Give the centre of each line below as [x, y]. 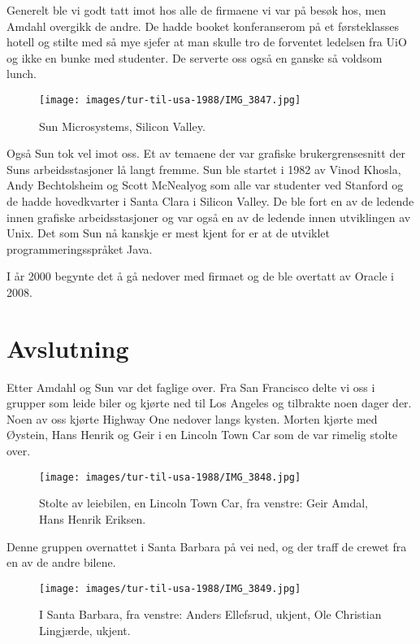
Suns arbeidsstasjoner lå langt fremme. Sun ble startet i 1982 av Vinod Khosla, [204, 169]
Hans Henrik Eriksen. [93, 518]
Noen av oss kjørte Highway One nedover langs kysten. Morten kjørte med [192, 418]
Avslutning [68, 348]
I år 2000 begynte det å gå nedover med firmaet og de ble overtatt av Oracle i [200, 276]
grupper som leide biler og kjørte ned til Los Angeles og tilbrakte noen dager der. [209, 403]
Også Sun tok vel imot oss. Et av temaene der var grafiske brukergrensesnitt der [206, 153]
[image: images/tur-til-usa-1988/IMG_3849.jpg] [170, 588]
